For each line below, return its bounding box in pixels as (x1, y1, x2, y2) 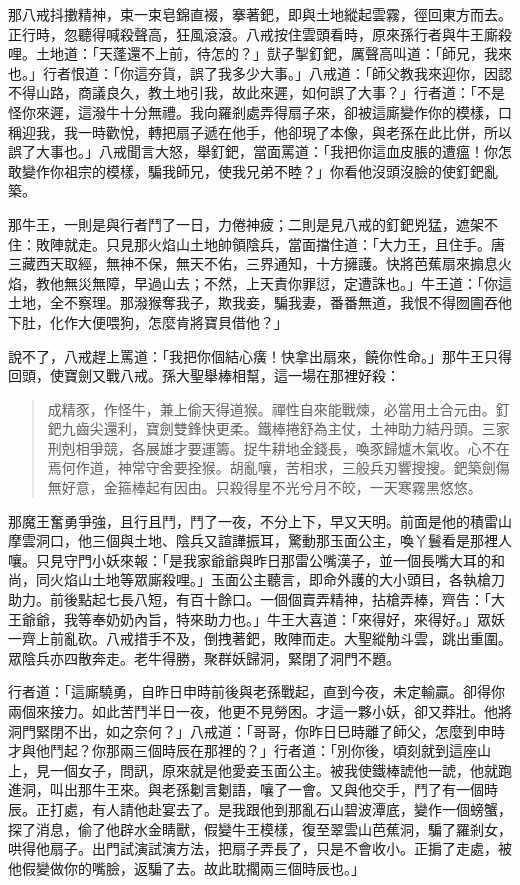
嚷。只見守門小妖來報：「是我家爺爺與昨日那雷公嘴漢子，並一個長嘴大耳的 (8, 549, 491, 570)
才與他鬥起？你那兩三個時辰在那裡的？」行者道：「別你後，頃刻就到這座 (8, 740, 477, 761)
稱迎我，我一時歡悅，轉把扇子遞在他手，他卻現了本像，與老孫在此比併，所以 (8, 121, 512, 142)
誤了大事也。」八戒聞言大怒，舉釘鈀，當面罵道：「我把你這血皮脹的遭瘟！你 (8, 141, 498, 162)
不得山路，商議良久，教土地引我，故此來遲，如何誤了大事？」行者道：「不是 (8, 82, 505, 103)
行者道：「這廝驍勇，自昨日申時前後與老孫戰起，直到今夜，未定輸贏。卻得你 (8, 681, 505, 702)
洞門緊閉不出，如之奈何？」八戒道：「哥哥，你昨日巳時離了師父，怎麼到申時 (8, 720, 505, 741)
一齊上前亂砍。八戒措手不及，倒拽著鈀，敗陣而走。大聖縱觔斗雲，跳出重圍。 (8, 628, 512, 649)
